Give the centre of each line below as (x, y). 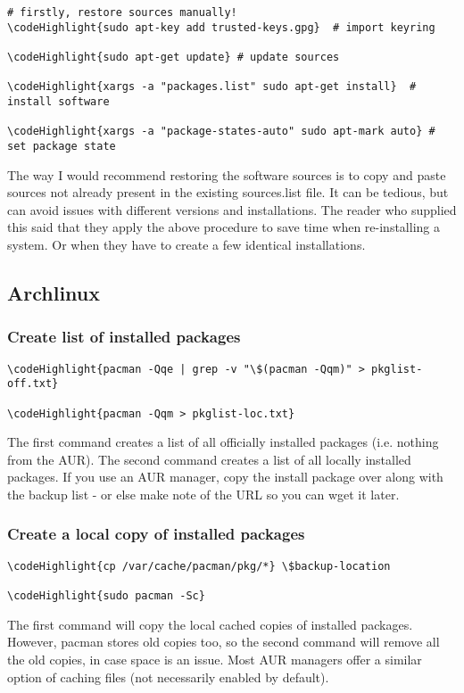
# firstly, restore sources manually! (122, 12)
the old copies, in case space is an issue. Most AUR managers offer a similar (215, 659)
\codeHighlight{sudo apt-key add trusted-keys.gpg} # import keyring (221, 27)
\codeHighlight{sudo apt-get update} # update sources (174, 57)
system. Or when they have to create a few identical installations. (186, 244)
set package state (62, 146)
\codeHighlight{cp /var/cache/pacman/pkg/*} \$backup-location (199, 566)
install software (58, 101)
